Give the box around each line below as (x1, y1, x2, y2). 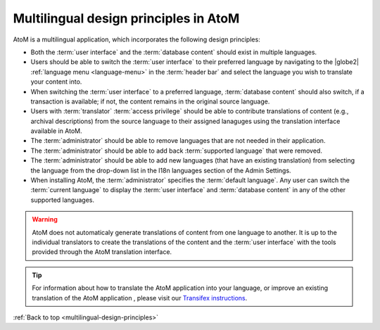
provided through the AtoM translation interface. (32, 248, 172, 256)
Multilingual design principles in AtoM (13, 11, 240, 26)
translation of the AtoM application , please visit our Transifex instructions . (32, 293, 248, 302)
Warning (32, 215, 58, 224)
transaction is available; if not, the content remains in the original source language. (30, 97, 270, 106)
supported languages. (30, 196, 95, 204)
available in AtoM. (30, 127, 82, 135)
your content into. (30, 77, 82, 86)
